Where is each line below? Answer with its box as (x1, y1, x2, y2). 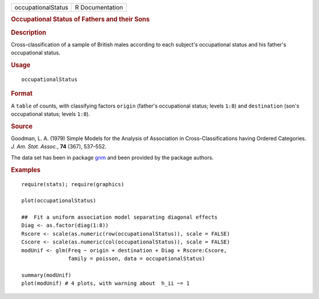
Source (11, 122, 33, 130)
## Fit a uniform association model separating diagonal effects (21, 214, 218, 221)
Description (11, 28, 47, 37)
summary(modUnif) (21, 272, 71, 278)
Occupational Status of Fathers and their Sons (11, 15, 150, 24)
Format (11, 89, 32, 97)
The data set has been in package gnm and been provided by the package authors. (11, 154, 214, 161)
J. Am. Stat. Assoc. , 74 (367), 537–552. (11, 143, 107, 150)
